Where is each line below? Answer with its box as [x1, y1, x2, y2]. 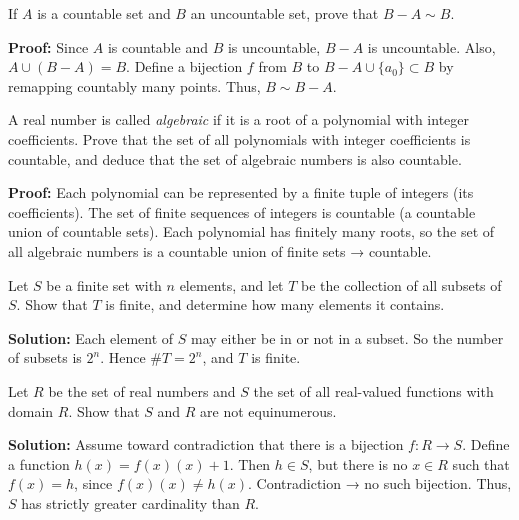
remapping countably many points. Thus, [8, 75, 261, 96]
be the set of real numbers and [48, 380, 236, 401]
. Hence [100, 347, 146, 368]
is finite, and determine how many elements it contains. [105, 294, 445, 315]
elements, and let [179, 274, 284, 295]
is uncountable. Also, [367, 36, 496, 57]
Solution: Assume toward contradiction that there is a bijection [8, 434, 404, 455]
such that [452, 453, 510, 474]
